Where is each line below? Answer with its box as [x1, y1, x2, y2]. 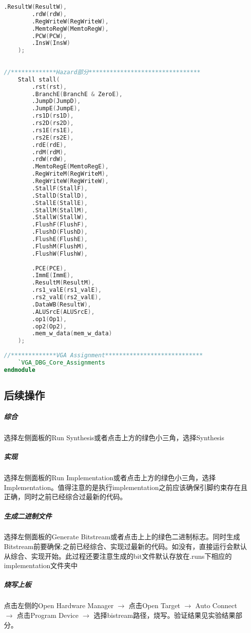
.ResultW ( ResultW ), [4, 3, 67, 10]
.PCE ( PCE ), [32, 265, 67, 272]
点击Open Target [128, 600, 180, 611]
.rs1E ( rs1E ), [32, 126, 74, 134]
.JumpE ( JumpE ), [32, 105, 81, 112]
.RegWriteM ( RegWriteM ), [32, 170, 109, 178]
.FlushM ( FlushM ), [32, 243, 88, 250]
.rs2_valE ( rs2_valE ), [32, 294, 102, 301]
